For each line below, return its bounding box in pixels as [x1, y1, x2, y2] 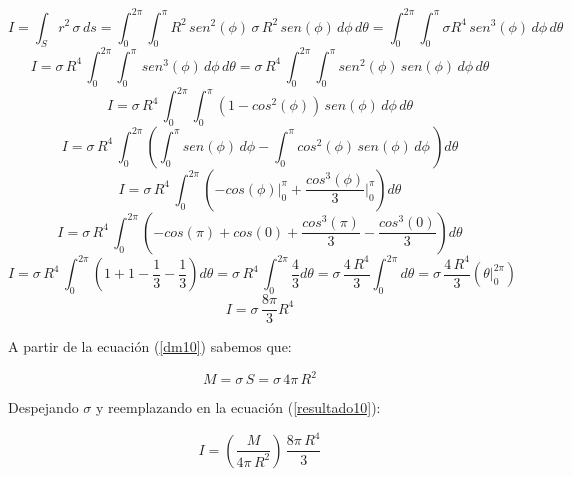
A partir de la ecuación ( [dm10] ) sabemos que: [8, 336, 292, 357]
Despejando [8, 397, 79, 418]
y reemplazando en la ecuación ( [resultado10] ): [96, 397, 381, 418]
